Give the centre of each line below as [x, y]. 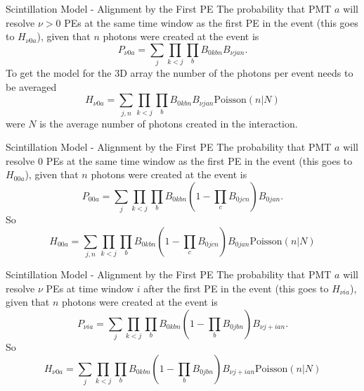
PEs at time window [90, 288]
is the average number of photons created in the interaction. [169, 123]
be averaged [31, 86]
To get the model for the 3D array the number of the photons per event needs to [180, 73]
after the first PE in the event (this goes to [236, 288]
